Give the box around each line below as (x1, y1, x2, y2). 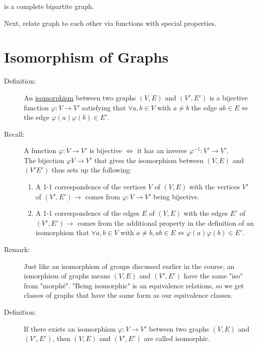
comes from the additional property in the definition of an (77, 217, 254, 228)
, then (52, 333, 70, 344)
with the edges (184, 208, 228, 218)
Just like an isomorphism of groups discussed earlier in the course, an (24, 260, 235, 271)
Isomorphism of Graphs (4, 47, 169, 67)
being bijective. (153, 191, 199, 201)
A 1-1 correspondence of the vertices (35, 181, 146, 192)
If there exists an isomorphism (24, 323, 116, 334)
